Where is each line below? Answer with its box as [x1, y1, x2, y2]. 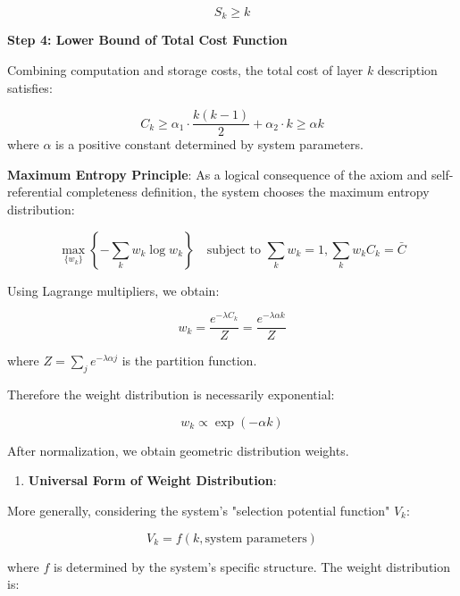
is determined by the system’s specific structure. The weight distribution [54, 557, 451, 575]
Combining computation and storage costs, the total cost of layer [7, 61, 364, 80]
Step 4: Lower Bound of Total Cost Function [7, 30, 288, 49]
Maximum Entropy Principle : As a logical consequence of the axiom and [7, 164, 428, 183]
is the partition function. [121, 351, 257, 370]
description [377, 61, 438, 80]
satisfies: [7, 78, 53, 97]
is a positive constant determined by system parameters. [55, 135, 364, 154]
